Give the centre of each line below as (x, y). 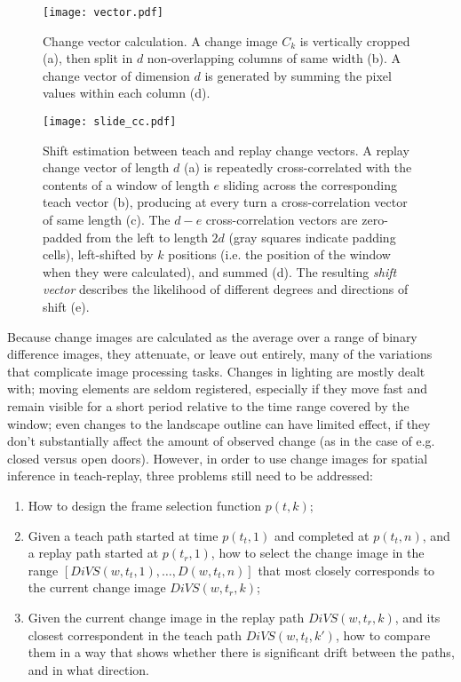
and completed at (322, 535)
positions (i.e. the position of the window (279, 254)
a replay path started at (93, 553)
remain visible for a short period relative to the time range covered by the (208, 406)
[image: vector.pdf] (103, 12)
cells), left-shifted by (98, 254)
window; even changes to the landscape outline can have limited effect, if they (219, 423)
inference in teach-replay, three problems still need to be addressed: (190, 476)
